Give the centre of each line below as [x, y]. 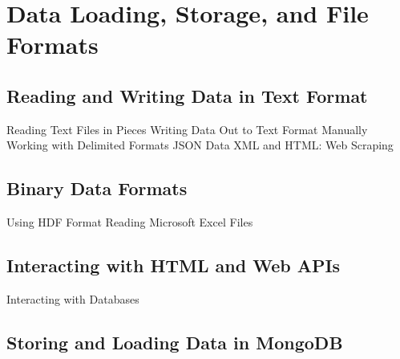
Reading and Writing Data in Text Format [187, 95]
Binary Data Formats [97, 188]
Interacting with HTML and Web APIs [174, 265]
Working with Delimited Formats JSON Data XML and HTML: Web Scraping [200, 145]
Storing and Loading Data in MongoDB [175, 342]
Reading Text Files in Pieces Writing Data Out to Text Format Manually [187, 129]
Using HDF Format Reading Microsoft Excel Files [130, 222]
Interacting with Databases [73, 298]
